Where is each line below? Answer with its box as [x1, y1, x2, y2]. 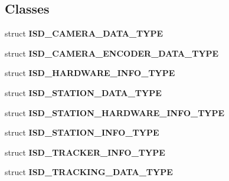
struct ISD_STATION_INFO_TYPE [5, 126, 159, 139]
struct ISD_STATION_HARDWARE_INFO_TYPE [5, 106, 225, 119]
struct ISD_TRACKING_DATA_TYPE [5, 166, 173, 178]
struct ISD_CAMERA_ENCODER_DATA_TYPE [5, 47, 219, 59]
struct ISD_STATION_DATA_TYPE [5, 86, 162, 98]
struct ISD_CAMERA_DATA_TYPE [5, 27, 163, 40]
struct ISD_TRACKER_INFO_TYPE [5, 146, 165, 158]
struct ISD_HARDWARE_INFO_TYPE [5, 67, 175, 79]
